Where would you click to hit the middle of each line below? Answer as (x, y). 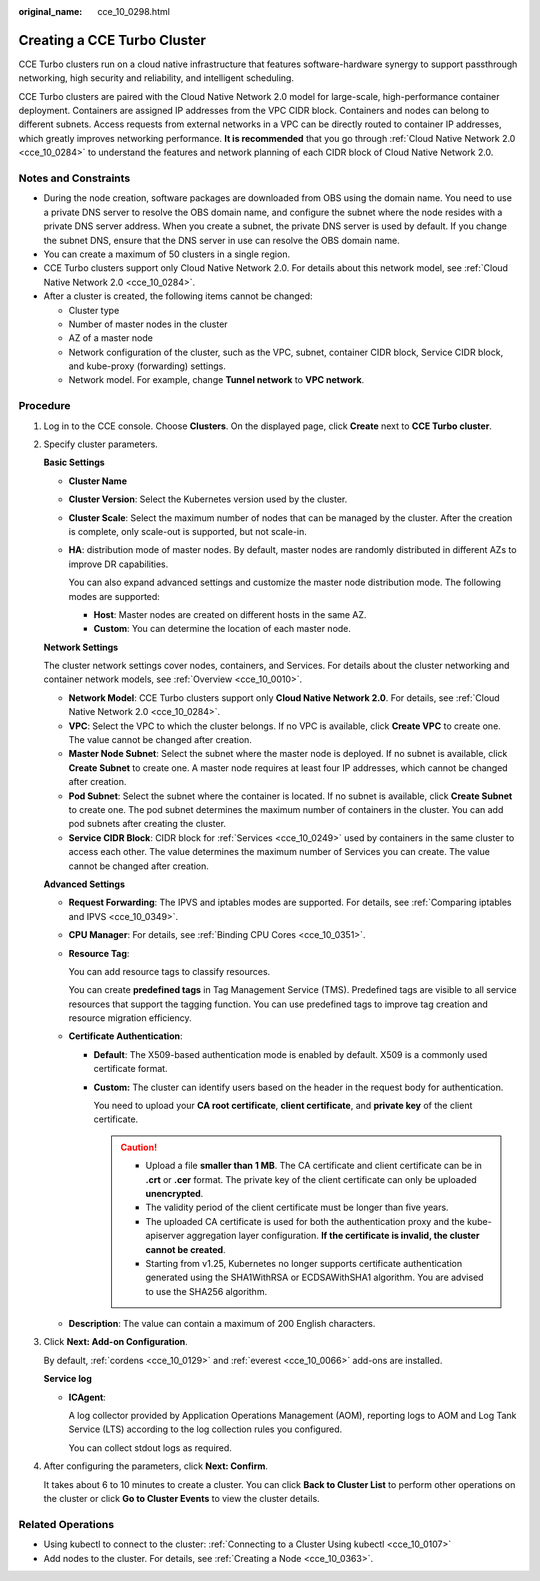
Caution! (139, 1147)
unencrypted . (174, 1193)
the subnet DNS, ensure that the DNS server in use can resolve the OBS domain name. (221, 240)
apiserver (165, 1236)
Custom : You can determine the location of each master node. (222, 629)
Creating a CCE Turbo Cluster (112, 40)
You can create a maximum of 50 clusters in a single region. (166, 254)
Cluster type (94, 310)
